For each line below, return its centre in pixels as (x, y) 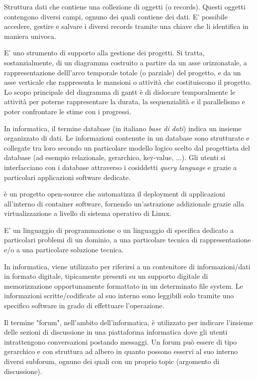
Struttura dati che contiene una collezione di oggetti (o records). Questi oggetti (125, 6)
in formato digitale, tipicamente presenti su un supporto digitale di (106, 276)
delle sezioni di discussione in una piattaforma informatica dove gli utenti (116, 332)
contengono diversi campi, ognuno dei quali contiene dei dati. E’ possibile (116, 16)
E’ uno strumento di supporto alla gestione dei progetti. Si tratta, (104, 53)
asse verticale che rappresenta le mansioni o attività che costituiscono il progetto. (128, 82)
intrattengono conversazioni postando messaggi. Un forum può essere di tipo (121, 341)
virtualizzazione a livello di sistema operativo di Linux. (88, 213)
